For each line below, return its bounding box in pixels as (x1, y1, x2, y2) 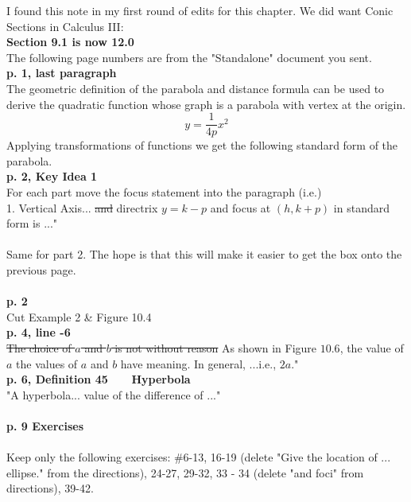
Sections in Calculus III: (6, 18, 124, 34)
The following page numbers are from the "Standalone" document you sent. (6, 49, 372, 65)
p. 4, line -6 (6, 324, 71, 341)
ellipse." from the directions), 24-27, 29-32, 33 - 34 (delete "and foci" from (6, 464, 364, 481)
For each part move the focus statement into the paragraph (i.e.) (6, 184, 322, 200)
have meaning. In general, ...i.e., (120, 355, 277, 372)
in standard (333, 199, 390, 216)
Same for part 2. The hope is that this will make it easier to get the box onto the (6, 246, 402, 263)
